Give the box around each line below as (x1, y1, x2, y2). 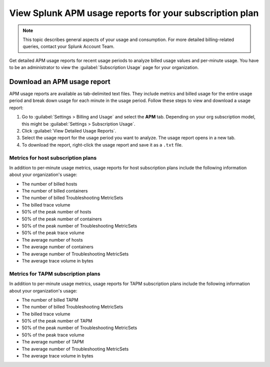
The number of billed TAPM (21, 296, 78, 302)
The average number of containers (21, 244, 93, 250)
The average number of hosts (21, 236, 83, 242)
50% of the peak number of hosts (21, 209, 91, 215)
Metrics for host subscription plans (9, 154, 97, 161)
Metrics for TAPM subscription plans (9, 270, 100, 277)
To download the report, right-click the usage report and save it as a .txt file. (21, 141, 183, 147)
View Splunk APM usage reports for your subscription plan (9, 7, 259, 18)
